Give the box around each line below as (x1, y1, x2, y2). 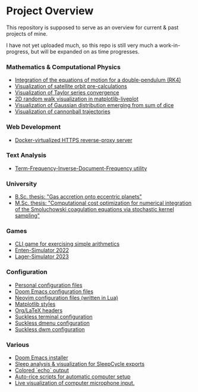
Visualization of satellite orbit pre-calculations (14, 83, 127, 90)
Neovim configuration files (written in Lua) (14, 294, 118, 301)
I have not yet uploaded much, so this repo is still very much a (6, 42, 158, 49)
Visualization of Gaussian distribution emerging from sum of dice (14, 102, 174, 109)
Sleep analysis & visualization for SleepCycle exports (14, 360, 144, 368)
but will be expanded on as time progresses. (30, 48, 140, 55)
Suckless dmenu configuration (14, 319, 90, 327)
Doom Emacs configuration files (14, 287, 94, 295)
